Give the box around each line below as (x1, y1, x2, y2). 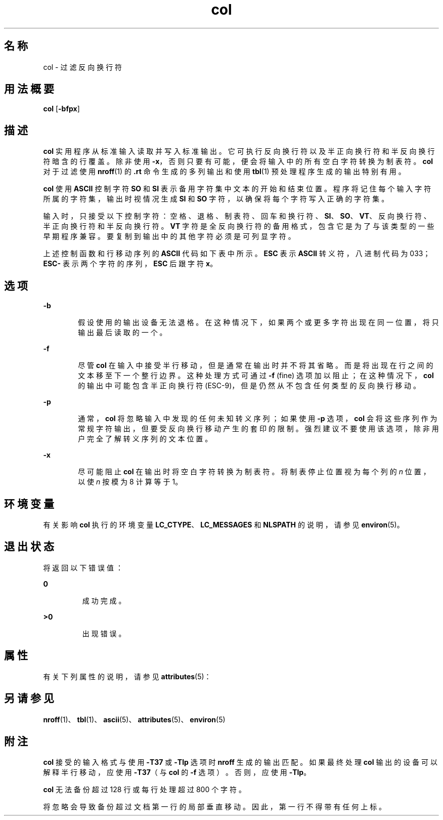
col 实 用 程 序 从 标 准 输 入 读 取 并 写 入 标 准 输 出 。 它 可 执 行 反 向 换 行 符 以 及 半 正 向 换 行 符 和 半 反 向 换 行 (43, 147, 435, 156)
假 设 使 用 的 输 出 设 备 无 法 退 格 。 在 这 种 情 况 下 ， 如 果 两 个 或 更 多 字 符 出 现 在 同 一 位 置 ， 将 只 (78, 318, 439, 327)
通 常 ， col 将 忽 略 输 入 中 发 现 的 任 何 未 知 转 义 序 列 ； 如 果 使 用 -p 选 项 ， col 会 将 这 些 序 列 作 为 (78, 414, 437, 423)
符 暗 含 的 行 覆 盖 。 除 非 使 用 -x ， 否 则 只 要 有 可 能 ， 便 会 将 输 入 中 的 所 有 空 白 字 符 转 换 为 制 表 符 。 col (43, 157, 433, 166)
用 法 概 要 (4, 83, 54, 96)
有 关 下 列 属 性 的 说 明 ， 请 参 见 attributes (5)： (43, 672, 211, 681)
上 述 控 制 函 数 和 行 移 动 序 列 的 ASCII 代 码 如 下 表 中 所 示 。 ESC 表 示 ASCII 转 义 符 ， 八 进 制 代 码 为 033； (43, 249, 430, 258)
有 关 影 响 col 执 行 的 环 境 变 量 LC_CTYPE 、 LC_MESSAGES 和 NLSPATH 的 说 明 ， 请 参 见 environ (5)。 (43, 520, 404, 529)
